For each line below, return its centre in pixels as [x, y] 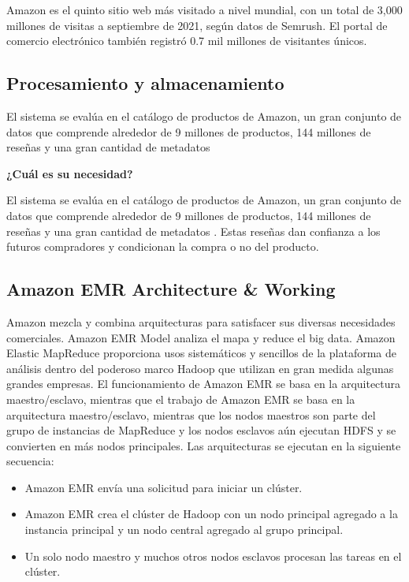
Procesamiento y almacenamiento [145, 83]
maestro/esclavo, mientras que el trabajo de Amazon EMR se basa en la [181, 399]
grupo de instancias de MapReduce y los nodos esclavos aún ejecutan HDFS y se [201, 430]
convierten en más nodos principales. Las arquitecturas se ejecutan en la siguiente [204, 445]
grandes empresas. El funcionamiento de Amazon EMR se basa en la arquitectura [204, 384]
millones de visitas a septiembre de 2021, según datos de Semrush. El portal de [197, 25]
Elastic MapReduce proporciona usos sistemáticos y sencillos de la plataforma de [201, 353]
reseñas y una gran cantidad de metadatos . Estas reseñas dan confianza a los [193, 231]
